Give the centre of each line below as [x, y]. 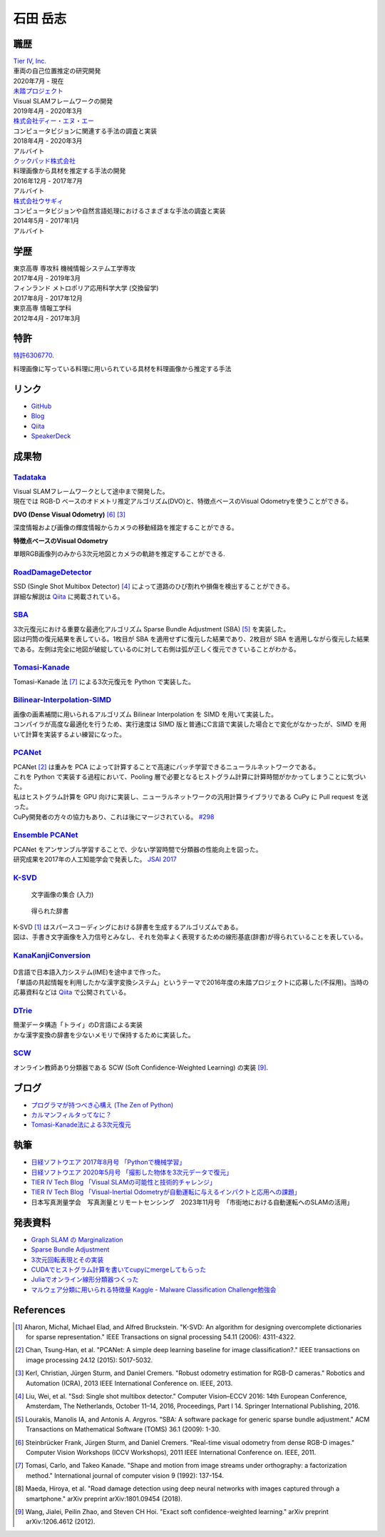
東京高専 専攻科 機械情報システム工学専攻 [74, 268]
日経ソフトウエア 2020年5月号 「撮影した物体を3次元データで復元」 [132, 1172]
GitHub [41, 406]
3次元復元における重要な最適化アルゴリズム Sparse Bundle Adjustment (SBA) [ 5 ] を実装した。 [152, 629]
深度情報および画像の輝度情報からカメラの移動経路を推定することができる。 [125, 527]
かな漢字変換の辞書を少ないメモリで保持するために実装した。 [104, 1035]
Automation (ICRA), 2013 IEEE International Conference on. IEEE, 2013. [129, 1383]
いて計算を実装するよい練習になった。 [70, 734]
